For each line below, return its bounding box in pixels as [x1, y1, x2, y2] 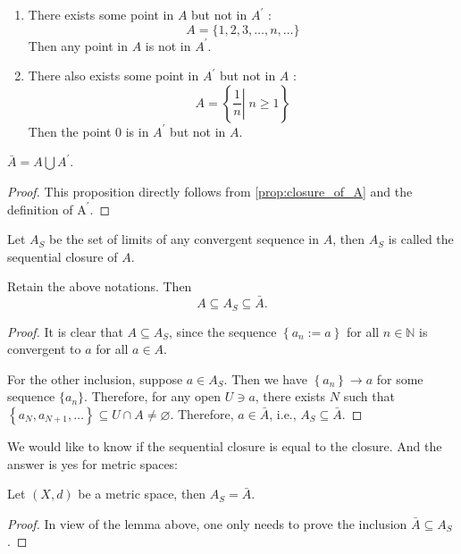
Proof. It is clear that [7, 322, 123, 340]
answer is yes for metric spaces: [7, 454, 179, 473]
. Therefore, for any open [84, 387, 222, 406]
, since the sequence [169, 322, 277, 340]
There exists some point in [28, 5, 174, 23]
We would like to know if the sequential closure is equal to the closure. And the [7, 436, 442, 455]
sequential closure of [7, 247, 118, 265]
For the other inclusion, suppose [7, 369, 183, 388]
